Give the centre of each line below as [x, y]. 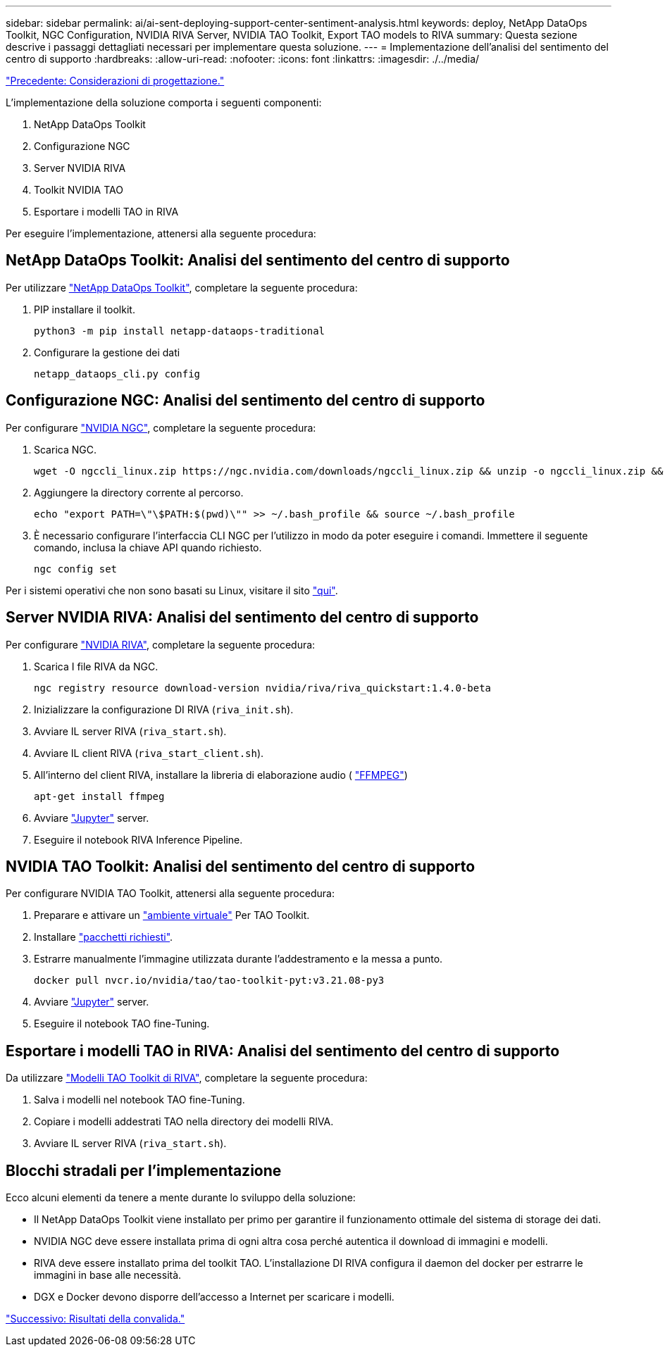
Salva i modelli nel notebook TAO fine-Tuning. [139, 1100]
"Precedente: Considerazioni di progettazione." [115, 81]
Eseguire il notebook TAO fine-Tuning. [122, 1024]
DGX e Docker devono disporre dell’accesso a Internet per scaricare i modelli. [214, 1297]
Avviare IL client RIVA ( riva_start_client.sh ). [149, 753]
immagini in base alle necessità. [108, 1275]
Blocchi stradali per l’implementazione [144, 1170]
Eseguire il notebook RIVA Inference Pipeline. [138, 839]
